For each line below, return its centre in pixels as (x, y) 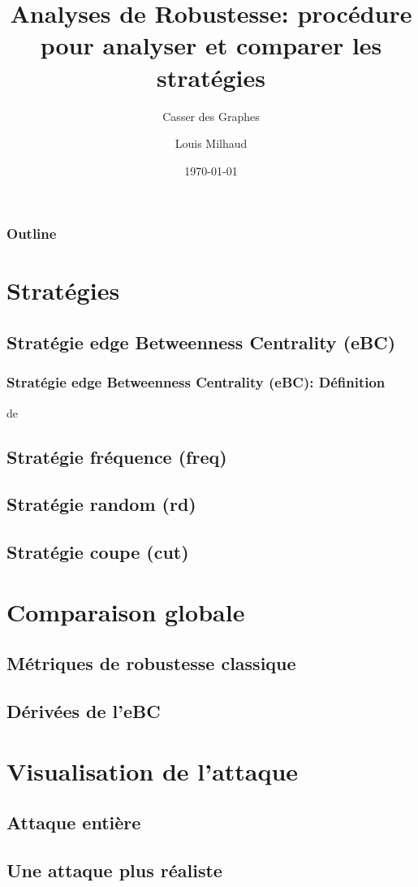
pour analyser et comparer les (211, 45)
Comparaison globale (126, 611)
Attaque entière (74, 822)
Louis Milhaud (211, 143)
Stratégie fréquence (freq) (117, 456)
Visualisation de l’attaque (153, 770)
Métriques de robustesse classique (151, 663)
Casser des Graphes (211, 116)
